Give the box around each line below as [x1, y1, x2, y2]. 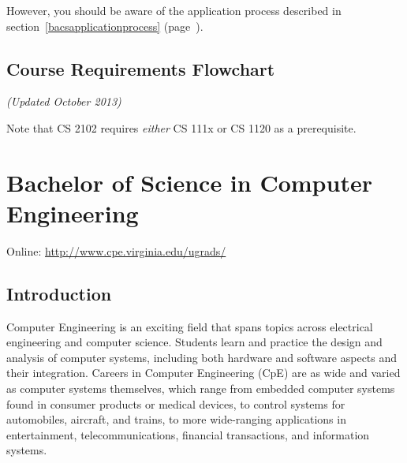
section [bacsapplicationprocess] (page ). [6, 17, 203, 34]
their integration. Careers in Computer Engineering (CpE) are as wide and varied [6, 364, 401, 381]
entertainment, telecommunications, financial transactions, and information [6, 426, 370, 442]
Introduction [6, 281, 112, 305]
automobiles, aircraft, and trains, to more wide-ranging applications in [6, 411, 346, 428]
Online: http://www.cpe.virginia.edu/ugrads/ [6, 242, 226, 259]
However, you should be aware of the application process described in [6, 2, 342, 18]
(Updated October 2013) [6, 93, 121, 110]
